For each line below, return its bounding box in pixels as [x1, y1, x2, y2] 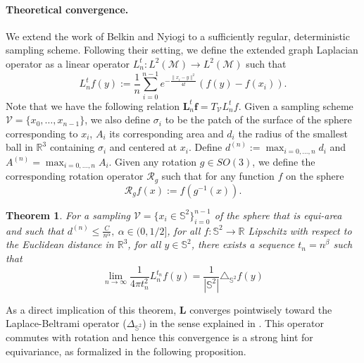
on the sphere [285, 168, 344, 183]
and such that [6, 223, 64, 238]
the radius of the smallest [238, 125, 348, 140]
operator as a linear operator [6, 56, 130, 70]
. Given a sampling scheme [238, 98, 353, 113]
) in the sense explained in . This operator [142, 316, 324, 331]
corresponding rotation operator [6, 168, 144, 183]
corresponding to [6, 125, 78, 140]
